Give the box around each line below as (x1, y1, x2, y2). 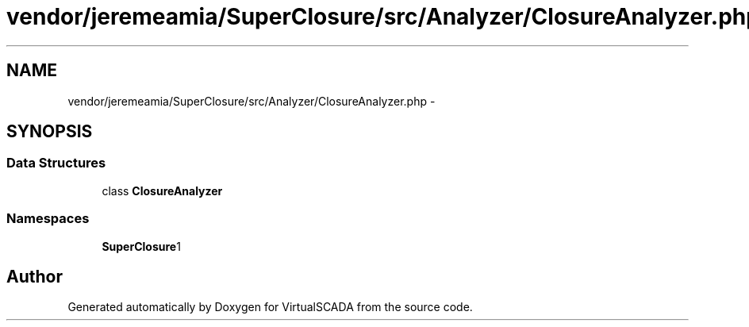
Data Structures (6, 155, 106, 171)
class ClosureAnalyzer (102, 183, 223, 198)
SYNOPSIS (6, 121, 93, 142)
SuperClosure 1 (102, 239, 181, 253)
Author (6, 266, 63, 287)
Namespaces (6, 210, 90, 227)
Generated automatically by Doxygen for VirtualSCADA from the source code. (67, 300, 473, 314)
